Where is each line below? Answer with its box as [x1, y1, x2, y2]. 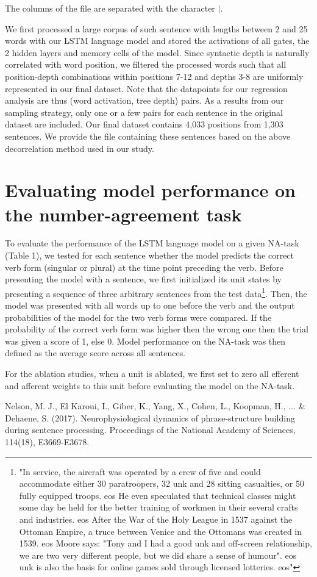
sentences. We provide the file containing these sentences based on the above [5, 129, 291, 142]
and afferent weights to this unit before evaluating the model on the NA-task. [5, 379, 295, 392]
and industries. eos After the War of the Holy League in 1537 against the [19, 512, 293, 525]
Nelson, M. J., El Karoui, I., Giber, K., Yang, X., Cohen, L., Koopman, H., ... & [5, 400, 305, 412]
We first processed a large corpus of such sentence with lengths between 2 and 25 [5, 22, 308, 35]
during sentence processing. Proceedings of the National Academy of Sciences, [5, 423, 296, 436]
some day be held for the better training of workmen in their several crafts [19, 501, 298, 514]
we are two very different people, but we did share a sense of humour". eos [19, 548, 297, 561]
